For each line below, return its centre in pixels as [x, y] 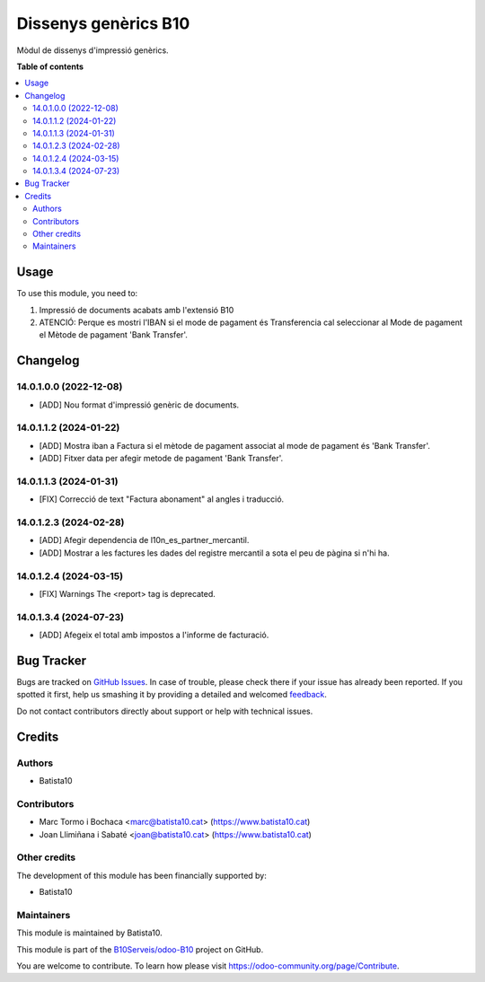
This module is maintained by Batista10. [90, 933]
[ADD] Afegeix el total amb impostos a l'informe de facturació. [154, 635]
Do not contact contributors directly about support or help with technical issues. [165, 711]
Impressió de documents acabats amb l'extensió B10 [137, 310]
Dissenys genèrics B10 [103, 23]
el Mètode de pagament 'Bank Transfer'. [114, 335]
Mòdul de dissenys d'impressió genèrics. [93, 50]
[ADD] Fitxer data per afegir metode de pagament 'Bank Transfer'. [161, 459]
